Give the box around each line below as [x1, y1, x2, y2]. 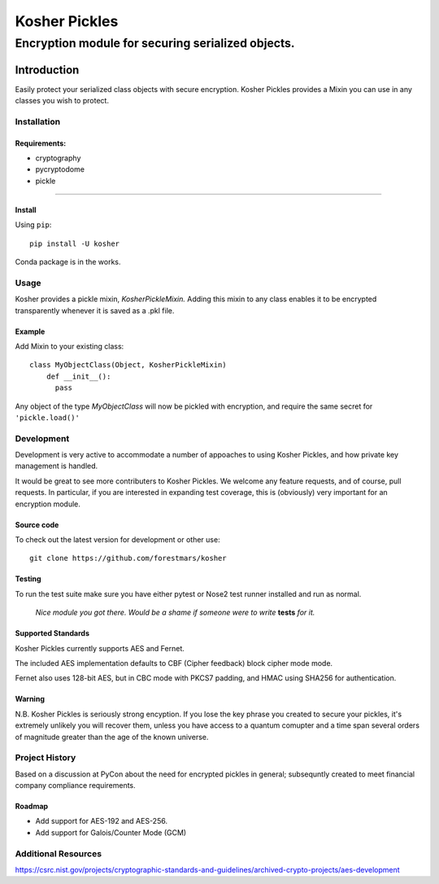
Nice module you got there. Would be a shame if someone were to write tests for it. [35, 607, 315, 618]
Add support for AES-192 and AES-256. [35, 816, 168, 826]
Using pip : [15, 220, 52, 230]
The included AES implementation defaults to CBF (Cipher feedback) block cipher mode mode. [15, 658, 333, 667]
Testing [15, 574, 41, 584]
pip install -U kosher [29, 239, 120, 248]
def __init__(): [46, 371, 111, 381]
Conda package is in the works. [15, 257, 121, 267]
